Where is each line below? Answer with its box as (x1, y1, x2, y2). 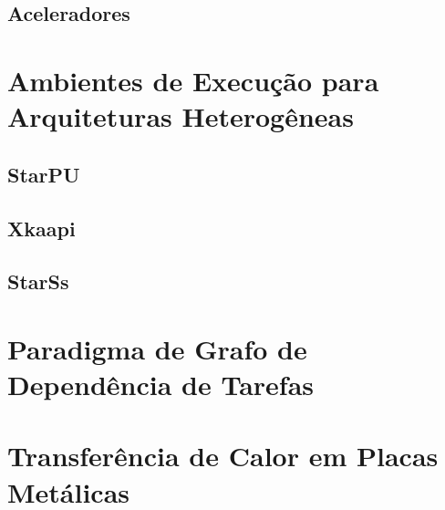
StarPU (7, 160, 80, 188)
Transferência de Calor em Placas (7, 437, 439, 474)
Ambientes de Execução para (7, 61, 379, 99)
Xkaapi (7, 213, 76, 242)
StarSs (7, 267, 69, 296)
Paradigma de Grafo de (7, 329, 307, 367)
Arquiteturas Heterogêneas (7, 98, 354, 135)
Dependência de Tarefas (7, 366, 315, 403)
